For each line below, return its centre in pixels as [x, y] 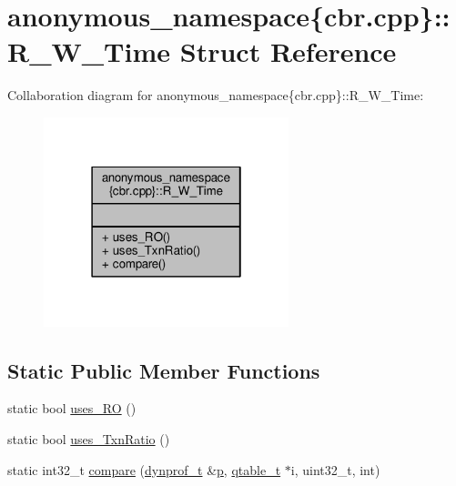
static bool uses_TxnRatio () [89, 438]
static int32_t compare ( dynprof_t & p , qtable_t [144, 469]
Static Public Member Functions [164, 370]
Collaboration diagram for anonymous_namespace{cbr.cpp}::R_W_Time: [216, 95]
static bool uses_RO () [72, 408]
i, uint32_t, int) [335, 469]
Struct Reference [288, 51]
